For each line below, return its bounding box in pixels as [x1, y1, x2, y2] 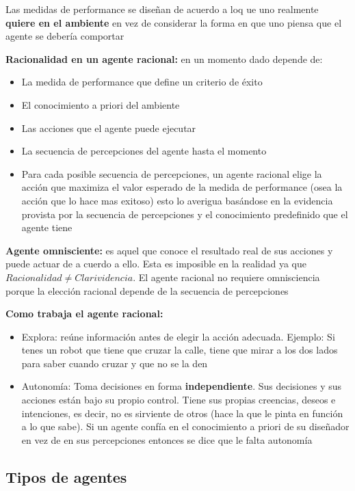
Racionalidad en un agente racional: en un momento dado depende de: [5, 51, 323, 66]
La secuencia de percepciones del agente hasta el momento [21, 144, 267, 158]
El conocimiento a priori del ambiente [21, 97, 180, 111]
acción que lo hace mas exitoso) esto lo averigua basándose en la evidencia [21, 193, 333, 207]
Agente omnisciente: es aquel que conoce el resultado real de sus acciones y [5, 243, 333, 257]
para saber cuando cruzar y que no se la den [21, 356, 208, 370]
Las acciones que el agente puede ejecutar [21, 120, 196, 135]
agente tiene [21, 220, 73, 235]
